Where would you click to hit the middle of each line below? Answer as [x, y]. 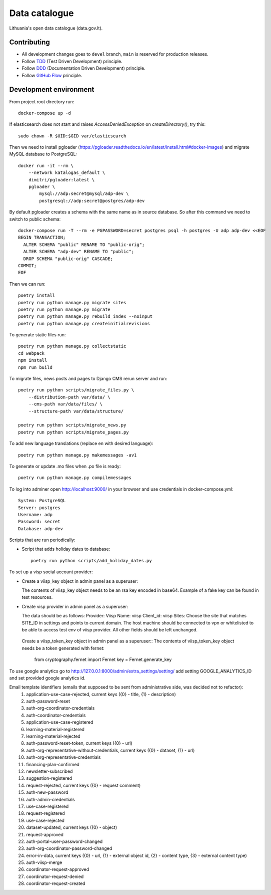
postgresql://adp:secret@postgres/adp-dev [92, 201]
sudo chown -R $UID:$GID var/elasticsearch [72, 136]
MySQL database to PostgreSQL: [43, 154]
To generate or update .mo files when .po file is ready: [65, 466]
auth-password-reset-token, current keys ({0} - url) [79, 743]
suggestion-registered [49, 778]
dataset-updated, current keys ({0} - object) [72, 827]
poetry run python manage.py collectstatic [72, 346]
